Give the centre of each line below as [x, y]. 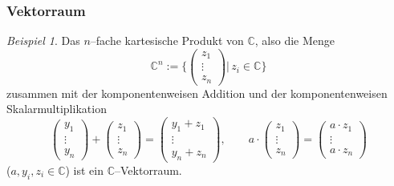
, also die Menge [295, 40]
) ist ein [85, 170]
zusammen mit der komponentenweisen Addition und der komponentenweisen [197, 93]
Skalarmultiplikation [57, 109]
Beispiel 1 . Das [43, 40]
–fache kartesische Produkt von [167, 40]
